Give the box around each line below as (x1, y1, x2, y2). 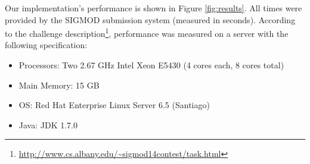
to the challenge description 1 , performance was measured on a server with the (5, 26, 289, 39)
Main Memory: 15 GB (18, 78, 100, 91)
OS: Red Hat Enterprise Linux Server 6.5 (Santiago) (18, 99, 210, 111)
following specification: (5, 39, 88, 51)
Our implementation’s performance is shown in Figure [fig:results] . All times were (5, 2, 302, 14)
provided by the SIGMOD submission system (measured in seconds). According (5, 13, 296, 26)
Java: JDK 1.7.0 (18, 118, 77, 131)
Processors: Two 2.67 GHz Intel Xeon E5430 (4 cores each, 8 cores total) (18, 59, 284, 71)
